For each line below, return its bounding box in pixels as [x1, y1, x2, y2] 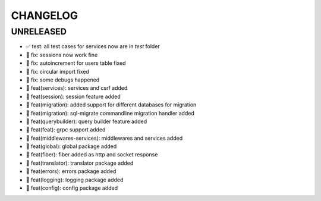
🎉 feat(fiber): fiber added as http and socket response [26, 151, 158, 158]
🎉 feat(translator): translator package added [26, 159, 134, 167]
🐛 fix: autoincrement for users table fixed [26, 59, 126, 67]
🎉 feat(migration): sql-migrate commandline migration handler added [26, 109, 194, 117]
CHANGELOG [11, 9, 78, 22]
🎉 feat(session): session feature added [26, 93, 121, 100]
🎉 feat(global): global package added [26, 143, 117, 150]
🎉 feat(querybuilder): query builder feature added [26, 118, 147, 125]
